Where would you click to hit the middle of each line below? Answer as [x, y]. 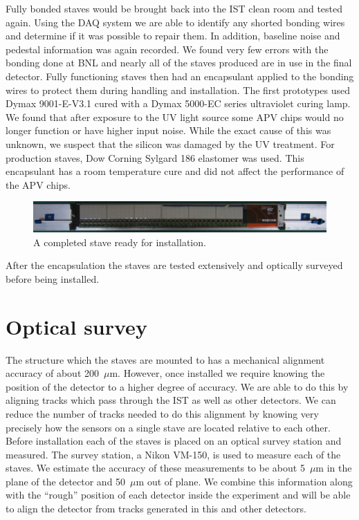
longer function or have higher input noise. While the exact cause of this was [168, 130]
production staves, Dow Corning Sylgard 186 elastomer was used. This [155, 157]
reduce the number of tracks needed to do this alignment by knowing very [162, 413]
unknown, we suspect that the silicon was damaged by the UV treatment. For [170, 143]
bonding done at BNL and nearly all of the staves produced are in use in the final [179, 63]
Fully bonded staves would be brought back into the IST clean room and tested [174, 8]
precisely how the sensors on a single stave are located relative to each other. [168, 427]
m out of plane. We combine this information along [244, 481]
